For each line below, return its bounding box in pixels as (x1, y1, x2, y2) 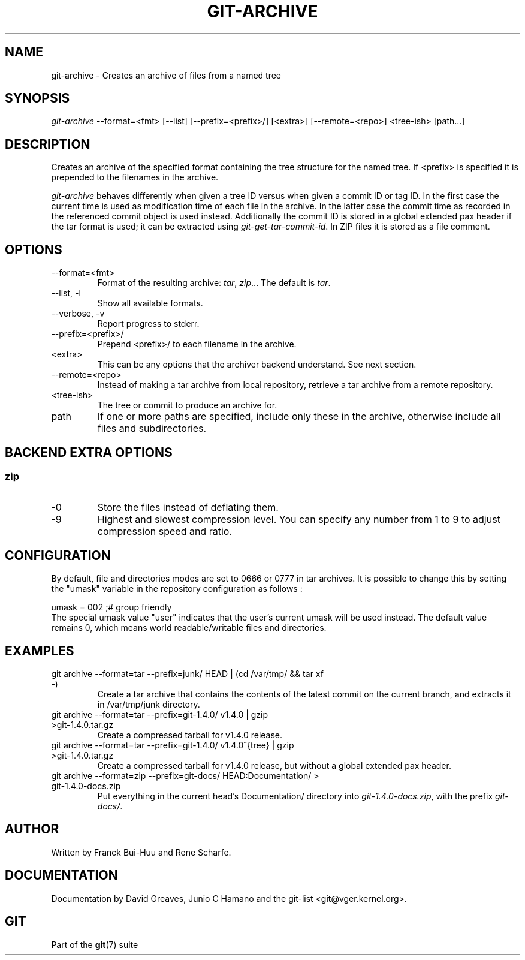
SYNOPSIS (5, 91, 70, 106)
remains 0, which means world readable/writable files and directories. (51, 622, 327, 633)
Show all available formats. (97, 298, 203, 309)
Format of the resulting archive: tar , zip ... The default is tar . (97, 278, 331, 288)
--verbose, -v (51, 308, 105, 319)
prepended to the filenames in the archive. (51, 172, 219, 183)
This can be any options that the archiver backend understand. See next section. (97, 359, 417, 370)
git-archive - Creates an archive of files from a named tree (51, 70, 282, 80)
